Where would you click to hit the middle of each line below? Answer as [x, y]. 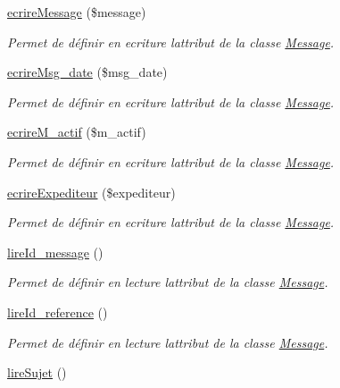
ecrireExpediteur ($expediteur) [91, 192]
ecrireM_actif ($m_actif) [77, 132]
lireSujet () [37, 372]
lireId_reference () [58, 312]
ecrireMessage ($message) [77, 12]
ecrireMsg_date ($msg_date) [87, 72]
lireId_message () [55, 252]
